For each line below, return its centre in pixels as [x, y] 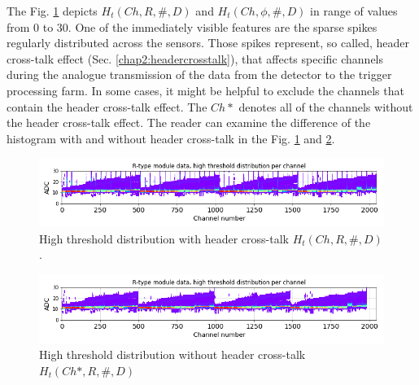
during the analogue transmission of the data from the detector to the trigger [199, 74]
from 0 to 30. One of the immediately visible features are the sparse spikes [192, 26]
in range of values [354, 11]
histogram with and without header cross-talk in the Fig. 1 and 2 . [171, 138]
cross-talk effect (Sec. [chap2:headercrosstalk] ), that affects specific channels [195, 58]
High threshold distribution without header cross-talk [172, 354]
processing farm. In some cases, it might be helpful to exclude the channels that [205, 90]
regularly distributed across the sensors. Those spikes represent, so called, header [208, 43]
